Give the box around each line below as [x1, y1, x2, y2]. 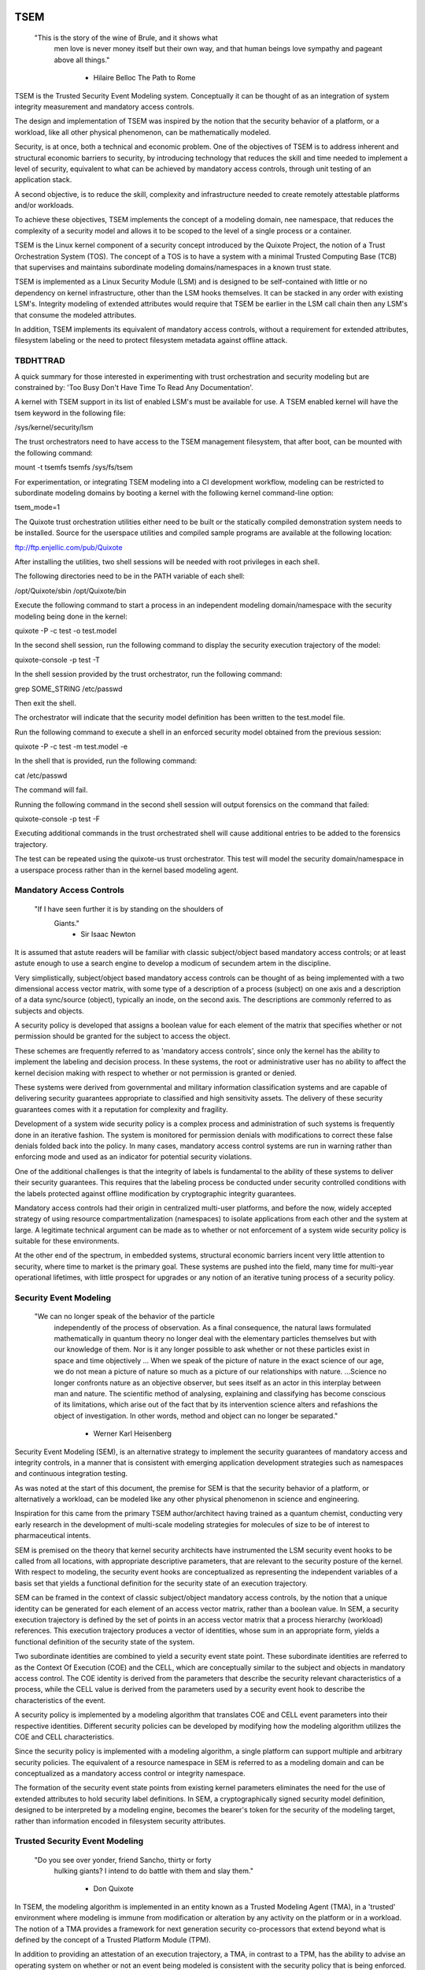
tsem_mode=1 [14, 503, 61, 512]
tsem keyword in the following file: [14, 408, 126, 418]
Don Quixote [93, 1884, 134, 1894]
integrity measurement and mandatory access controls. [14, 102, 194, 111]
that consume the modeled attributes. [14, 310, 137, 319]
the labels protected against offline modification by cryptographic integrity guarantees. [14, 1188, 297, 1198]
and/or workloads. [14, 201, 74, 210]
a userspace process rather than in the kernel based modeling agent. [14, 865, 239, 875]
